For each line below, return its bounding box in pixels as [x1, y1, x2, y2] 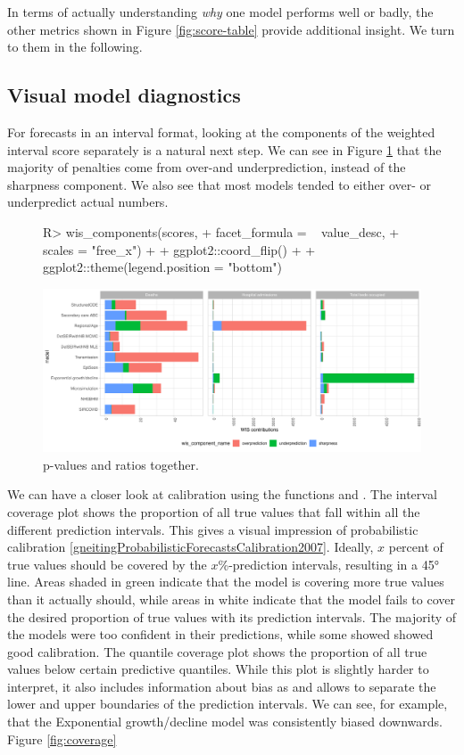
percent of [388, 538, 443, 556]
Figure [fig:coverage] [7, 729, 117, 748]
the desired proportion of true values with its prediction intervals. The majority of [7, 607, 457, 626]
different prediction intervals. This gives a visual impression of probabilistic [7, 520, 418, 538]
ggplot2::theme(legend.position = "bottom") [43, 258, 283, 276]
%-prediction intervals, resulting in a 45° [218, 554, 439, 573]
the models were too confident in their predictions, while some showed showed [7, 625, 434, 644]
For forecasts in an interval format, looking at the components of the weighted [7, 122, 435, 141]
